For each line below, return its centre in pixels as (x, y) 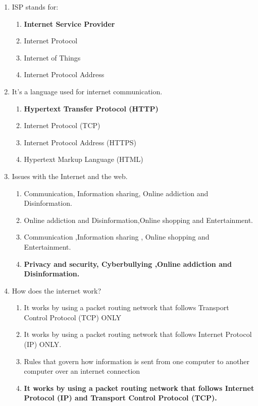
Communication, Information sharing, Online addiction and (116, 193)
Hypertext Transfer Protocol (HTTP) (91, 108)
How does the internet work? (57, 290)
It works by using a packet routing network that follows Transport (126, 307)
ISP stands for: (35, 7)
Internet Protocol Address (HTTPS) (80, 142)
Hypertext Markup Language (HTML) (84, 159)
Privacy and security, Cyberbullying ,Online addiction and (128, 264)
